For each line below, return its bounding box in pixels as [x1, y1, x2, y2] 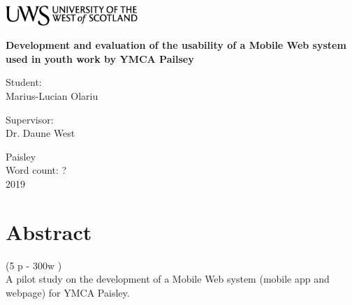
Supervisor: [6, 112, 54, 126]
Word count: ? [6, 163, 67, 177]
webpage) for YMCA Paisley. [6, 285, 130, 299]
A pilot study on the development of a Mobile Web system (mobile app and [6, 271, 330, 286]
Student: [6, 75, 42, 89]
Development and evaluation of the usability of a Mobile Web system [6, 38, 346, 52]
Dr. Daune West [6, 126, 75, 140]
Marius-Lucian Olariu [6, 89, 98, 103]
